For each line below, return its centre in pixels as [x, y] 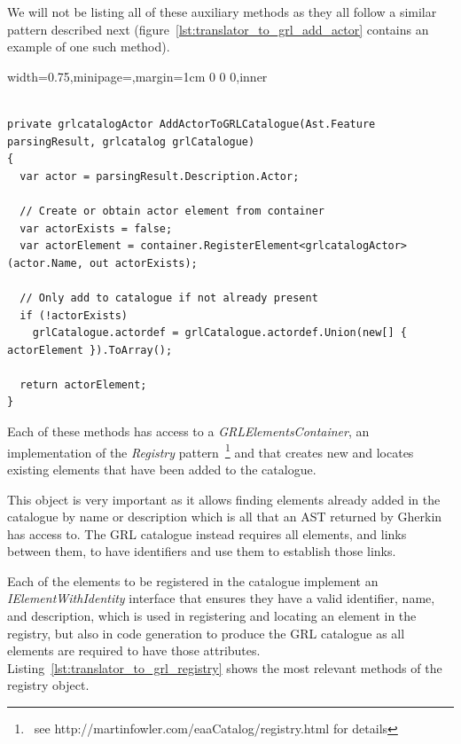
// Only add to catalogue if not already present [169, 298]
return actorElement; [83, 384]
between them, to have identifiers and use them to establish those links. [202, 551]
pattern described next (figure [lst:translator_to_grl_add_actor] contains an [218, 29]
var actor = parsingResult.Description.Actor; [160, 176]
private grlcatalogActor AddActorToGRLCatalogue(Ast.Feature [191, 124]
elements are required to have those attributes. [134, 650]
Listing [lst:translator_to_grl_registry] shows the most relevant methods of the [225, 667]
